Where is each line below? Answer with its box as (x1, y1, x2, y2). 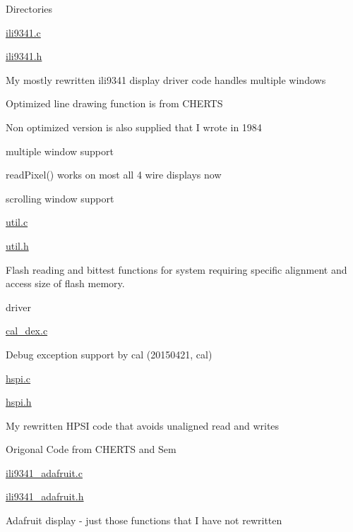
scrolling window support (6, 191, 114, 205)
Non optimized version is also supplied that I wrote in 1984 (6, 119, 262, 134)
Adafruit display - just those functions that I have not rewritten (6, 513, 282, 528)
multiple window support (6, 143, 114, 158)
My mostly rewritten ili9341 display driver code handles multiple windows (6, 72, 326, 87)
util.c (6, 214, 28, 229)
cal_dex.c (6, 323, 48, 338)
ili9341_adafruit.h (6, 489, 84, 504)
